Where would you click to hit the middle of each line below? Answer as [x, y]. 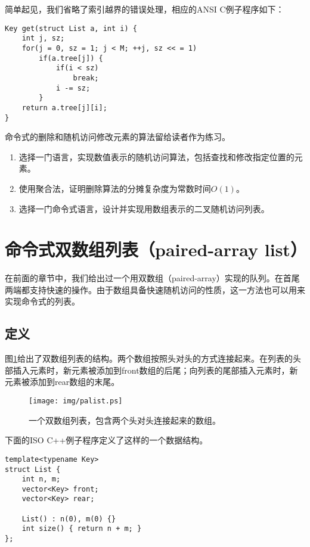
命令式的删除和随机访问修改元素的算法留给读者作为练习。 [117, 137]
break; [86, 78]
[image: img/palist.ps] [76, 401]
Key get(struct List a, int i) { [71, 28]
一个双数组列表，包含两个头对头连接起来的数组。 [125, 420]
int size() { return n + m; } [82, 529]
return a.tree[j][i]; [64, 108]
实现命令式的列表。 [42, 301]
